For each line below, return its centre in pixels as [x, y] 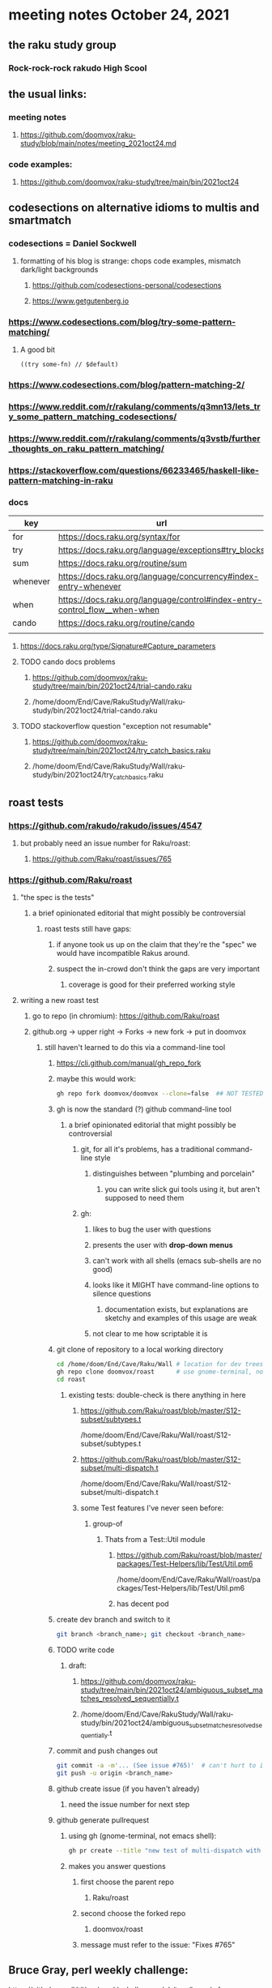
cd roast [71, 1379]
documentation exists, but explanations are [176, 1309]
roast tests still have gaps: [88, 929]
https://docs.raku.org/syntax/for [119, 537]
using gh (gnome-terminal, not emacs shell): [142, 1836]
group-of [108, 1523]
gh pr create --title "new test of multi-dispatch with [165, 1850]
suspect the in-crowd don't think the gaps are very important [158, 969]
